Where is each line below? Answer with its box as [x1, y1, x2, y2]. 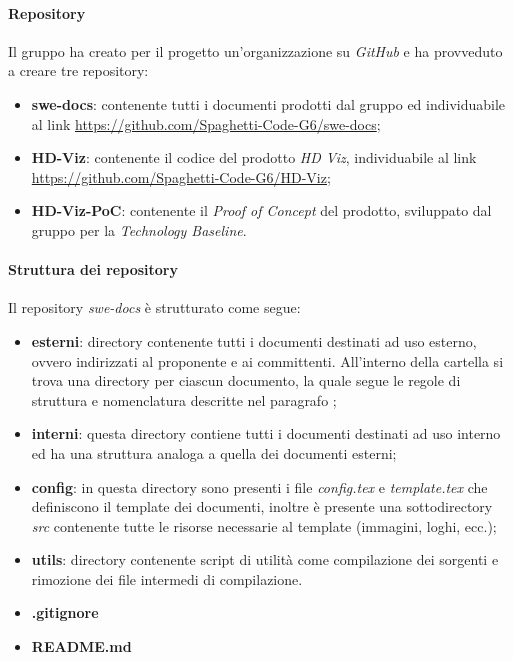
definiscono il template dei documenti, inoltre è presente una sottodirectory [31, 496, 493, 517]
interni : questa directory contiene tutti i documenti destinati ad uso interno [31, 423, 501, 444]
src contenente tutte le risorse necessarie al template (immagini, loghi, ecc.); [31, 515, 497, 536]
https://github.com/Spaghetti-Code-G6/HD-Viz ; [31, 166, 331, 187]
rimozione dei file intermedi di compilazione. [31, 568, 303, 589]
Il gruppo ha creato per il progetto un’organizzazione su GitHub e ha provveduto [8, 40, 503, 61]
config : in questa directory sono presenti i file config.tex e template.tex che [31, 476, 488, 497]
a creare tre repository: [8, 60, 149, 81]
